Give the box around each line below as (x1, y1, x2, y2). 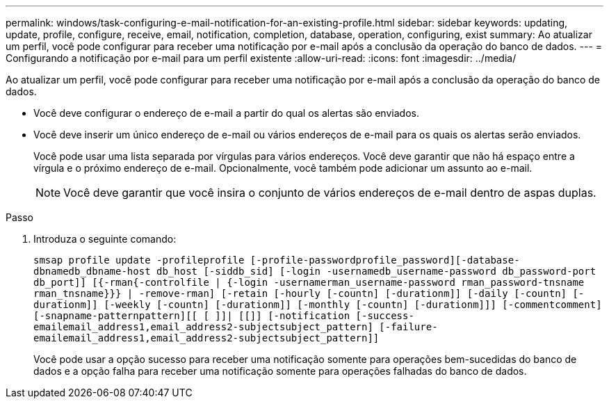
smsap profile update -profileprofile (33, 254, 245, 266)
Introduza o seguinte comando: (33, 233, 177, 245)
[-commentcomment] (502, 299, 602, 310)
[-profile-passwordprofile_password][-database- (250, 254, 520, 266)
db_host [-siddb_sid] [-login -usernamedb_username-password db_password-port (156, 266, 596, 277)
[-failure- (379, 321, 438, 332)
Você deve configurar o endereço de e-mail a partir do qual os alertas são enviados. (33, 107, 419, 119)
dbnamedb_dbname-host (33, 266, 151, 277)
